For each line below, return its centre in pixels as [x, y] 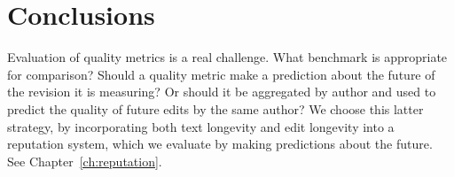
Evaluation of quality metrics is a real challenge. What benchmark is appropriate [227, 57]
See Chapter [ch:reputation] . [85, 161]
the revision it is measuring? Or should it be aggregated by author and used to [222, 92]
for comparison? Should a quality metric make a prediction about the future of [221, 74]
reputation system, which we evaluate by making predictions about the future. [220, 144]
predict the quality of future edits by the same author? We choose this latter [215, 108]
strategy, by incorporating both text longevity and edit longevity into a [201, 126]
